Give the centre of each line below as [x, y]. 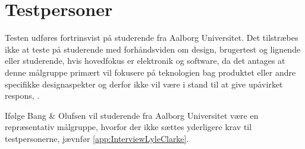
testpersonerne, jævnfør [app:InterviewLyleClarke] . [97, 138]
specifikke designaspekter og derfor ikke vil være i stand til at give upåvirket [144, 84]
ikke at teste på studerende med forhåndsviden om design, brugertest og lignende [153, 49]
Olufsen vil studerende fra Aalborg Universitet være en [158, 115]
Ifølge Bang [26, 115]
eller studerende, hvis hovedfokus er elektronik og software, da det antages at [145, 61]
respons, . [22, 95]
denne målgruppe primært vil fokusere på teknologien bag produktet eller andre [150, 72]
